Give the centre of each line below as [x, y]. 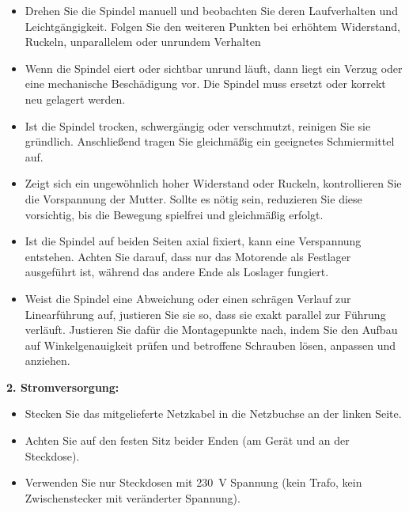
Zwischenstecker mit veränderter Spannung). [133, 497]
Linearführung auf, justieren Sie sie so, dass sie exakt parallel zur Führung [205, 314]
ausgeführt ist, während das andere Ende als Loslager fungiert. [177, 272]
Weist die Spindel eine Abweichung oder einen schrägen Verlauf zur [188, 298]
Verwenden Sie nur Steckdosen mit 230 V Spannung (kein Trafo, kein [193, 482]
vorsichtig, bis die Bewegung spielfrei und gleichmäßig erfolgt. [174, 214]
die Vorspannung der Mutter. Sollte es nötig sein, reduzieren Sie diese [193, 198]
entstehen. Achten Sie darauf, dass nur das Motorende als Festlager [188, 256]
